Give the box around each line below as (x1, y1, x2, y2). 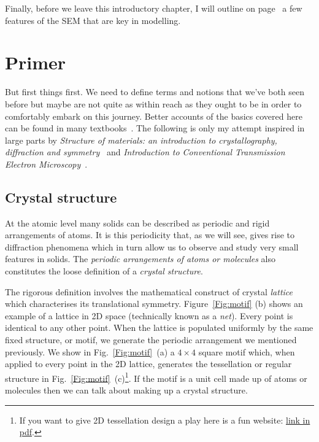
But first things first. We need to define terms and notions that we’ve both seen (5, 85, 305, 98)
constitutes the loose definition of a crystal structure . (5, 265, 203, 277)
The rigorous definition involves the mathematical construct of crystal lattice (5, 285, 293, 298)
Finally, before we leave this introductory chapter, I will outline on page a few (5, 2, 302, 14)
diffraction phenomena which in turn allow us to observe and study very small (5, 240, 299, 253)
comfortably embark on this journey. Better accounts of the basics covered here (5, 109, 302, 122)
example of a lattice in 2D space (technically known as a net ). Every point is (5, 309, 293, 322)
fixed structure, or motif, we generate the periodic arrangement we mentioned (5, 333, 297, 346)
